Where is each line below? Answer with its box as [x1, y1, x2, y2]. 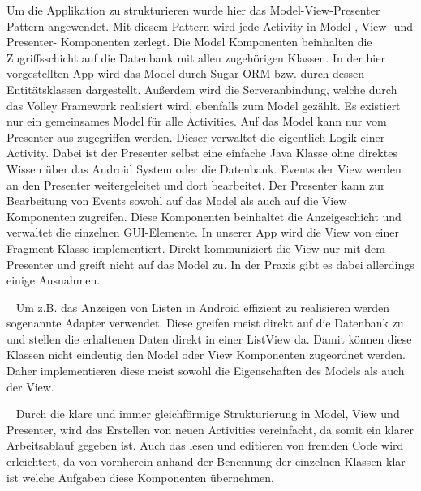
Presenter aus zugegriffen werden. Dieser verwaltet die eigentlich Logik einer [6, 128, 385, 145]
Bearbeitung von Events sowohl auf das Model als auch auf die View [6, 192, 347, 209]
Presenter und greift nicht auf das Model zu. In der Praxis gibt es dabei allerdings [6, 255, 415, 272]
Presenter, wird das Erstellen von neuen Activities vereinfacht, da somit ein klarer [6, 421, 414, 438]
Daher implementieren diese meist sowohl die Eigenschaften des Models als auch [6, 362, 405, 379]
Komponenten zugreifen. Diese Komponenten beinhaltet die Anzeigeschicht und [6, 207, 402, 224]
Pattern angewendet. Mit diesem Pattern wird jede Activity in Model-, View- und [6, 17, 414, 34]
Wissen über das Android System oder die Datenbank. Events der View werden [6, 160, 402, 177]
